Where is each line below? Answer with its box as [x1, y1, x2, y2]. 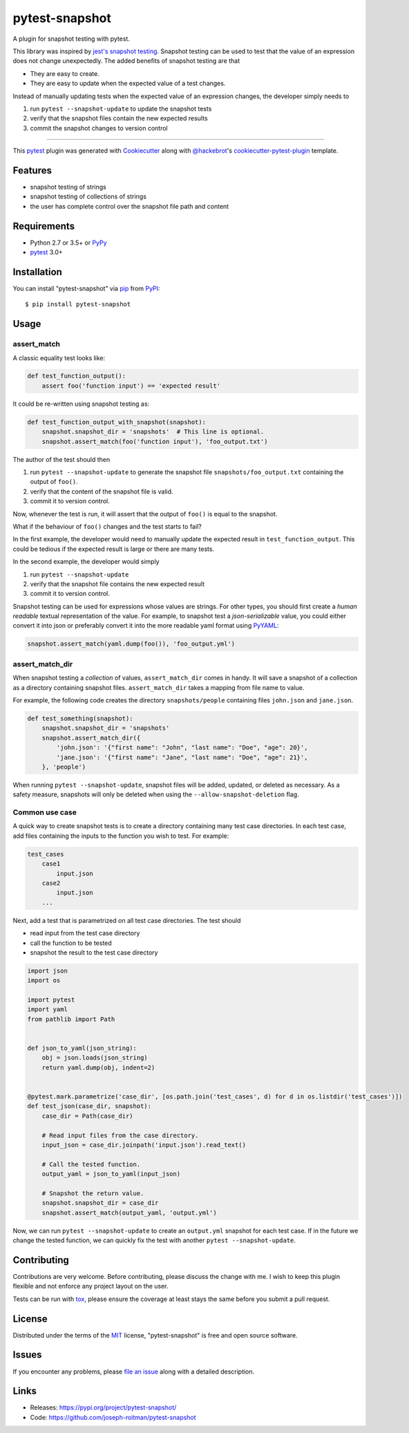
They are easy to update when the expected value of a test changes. [30, 79, 226, 88]
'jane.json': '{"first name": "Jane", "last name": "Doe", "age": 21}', [56, 753, 308, 761]
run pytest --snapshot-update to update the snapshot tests [30, 104, 212, 113]
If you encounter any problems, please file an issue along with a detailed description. [12, 1367, 255, 1376]
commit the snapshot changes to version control [30, 124, 169, 132]
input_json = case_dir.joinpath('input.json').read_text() [41, 1141, 247, 1149]
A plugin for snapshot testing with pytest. [12, 35, 131, 43]
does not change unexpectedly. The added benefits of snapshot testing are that [12, 57, 240, 65]
